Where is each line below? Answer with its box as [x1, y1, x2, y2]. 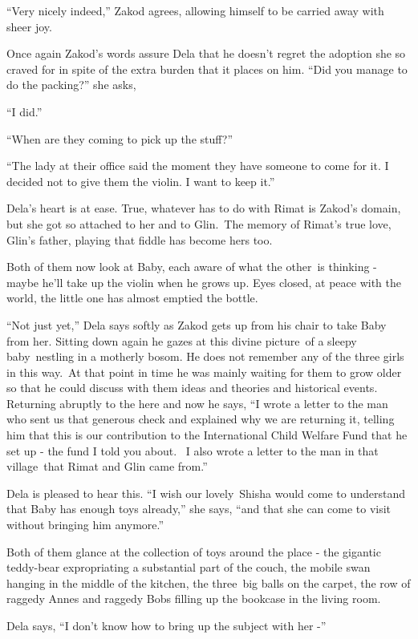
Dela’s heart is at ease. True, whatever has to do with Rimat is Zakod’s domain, [6, 200, 401, 216]
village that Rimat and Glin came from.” [6, 458, 208, 475]
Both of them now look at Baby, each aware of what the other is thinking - [6, 258, 377, 275]
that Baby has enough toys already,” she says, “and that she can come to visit [6, 500, 392, 517]
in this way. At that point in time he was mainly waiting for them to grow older [6, 363, 402, 380]
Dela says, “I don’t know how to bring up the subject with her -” [6, 617, 327, 633]
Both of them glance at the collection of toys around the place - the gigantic [6, 543, 381, 560]
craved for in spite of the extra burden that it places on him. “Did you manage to [6, 60, 408, 77]
